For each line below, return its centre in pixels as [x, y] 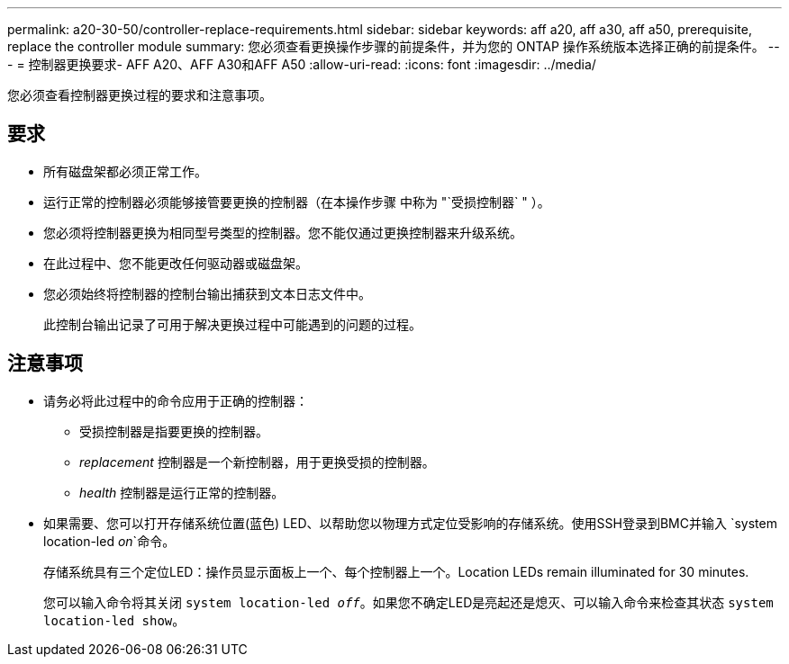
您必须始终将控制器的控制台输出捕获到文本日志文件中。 [207, 293]
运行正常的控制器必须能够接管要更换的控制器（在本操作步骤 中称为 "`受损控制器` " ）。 [297, 202]
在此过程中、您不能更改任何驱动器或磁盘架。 [176, 263]
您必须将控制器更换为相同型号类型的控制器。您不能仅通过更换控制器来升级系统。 [283, 232]
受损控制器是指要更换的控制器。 [174, 431]
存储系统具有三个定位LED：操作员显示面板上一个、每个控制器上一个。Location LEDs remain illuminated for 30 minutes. [396, 571]
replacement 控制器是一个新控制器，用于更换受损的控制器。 [257, 462]
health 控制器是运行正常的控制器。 [182, 492]
